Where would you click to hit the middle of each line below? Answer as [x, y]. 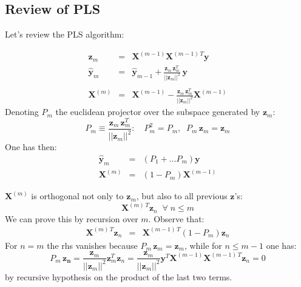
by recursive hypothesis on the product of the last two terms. [119, 276]
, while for [203, 245]
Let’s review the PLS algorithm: [65, 34]
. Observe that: [176, 218]
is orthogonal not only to [77, 196]
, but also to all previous [182, 196]
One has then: [31, 147]
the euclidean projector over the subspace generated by [158, 112]
